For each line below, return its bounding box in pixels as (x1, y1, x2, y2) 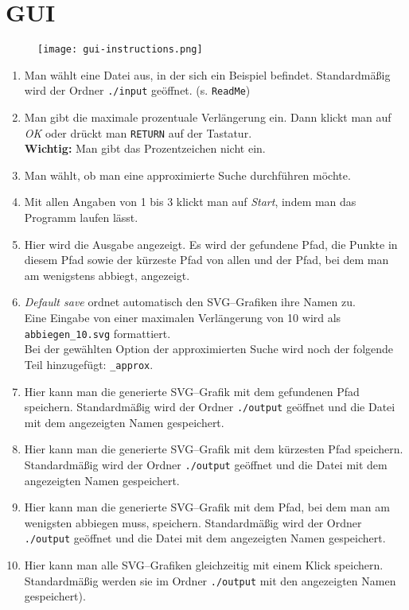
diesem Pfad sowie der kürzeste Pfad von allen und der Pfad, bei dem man (24, 251, 389, 268)
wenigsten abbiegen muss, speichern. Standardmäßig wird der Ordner (24, 514, 362, 530)
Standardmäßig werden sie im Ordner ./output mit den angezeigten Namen (24, 572, 396, 589)
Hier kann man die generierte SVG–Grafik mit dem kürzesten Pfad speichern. (24, 441, 403, 457)
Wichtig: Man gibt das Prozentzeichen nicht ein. (24, 140, 266, 157)
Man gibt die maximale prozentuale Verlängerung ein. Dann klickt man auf (24, 109, 391, 126)
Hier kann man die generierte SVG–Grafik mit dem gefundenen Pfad (24, 383, 360, 399)
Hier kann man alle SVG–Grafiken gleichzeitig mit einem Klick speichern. (24, 557, 384, 573)
